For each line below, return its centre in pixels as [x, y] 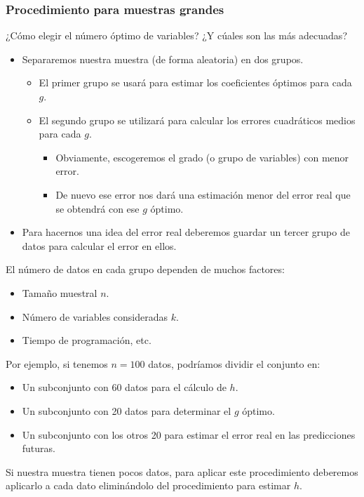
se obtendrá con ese [97, 208]
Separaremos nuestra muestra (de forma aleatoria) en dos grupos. [163, 59]
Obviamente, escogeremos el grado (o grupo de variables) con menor [202, 157]
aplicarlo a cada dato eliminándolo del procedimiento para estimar [148, 485]
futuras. [39, 448]
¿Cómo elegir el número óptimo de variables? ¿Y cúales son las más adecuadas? [176, 35]
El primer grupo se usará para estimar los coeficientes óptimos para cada [195, 82]
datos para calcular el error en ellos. [99, 245]
